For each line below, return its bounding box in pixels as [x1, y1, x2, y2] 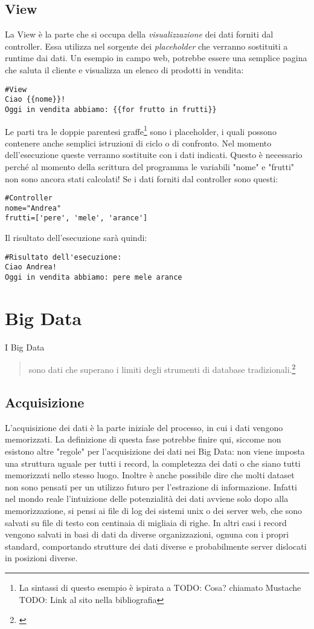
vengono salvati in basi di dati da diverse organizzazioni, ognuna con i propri [5, 528, 289, 541]
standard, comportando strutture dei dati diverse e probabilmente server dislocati [5, 539, 307, 552]
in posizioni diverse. [5, 552, 78, 564]
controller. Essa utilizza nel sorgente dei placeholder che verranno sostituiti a [5, 39, 288, 52]
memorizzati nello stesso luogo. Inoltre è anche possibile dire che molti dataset [5, 469, 295, 481]
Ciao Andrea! [5, 263, 57, 272]
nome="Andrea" [5, 203, 62, 212]
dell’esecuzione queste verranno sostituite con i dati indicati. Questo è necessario [5, 148, 303, 161]
